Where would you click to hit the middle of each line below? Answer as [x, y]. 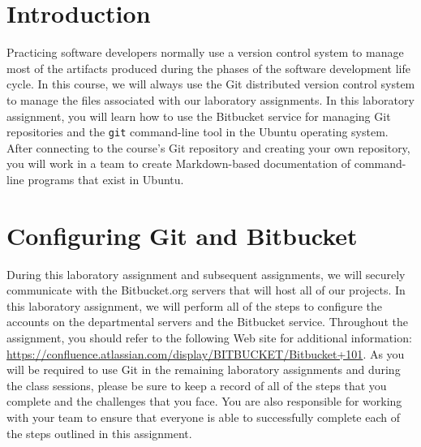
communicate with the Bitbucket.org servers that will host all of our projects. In [206, 290]
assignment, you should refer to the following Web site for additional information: [209, 338]
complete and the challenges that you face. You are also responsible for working [204, 401]
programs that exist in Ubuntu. [106, 179]
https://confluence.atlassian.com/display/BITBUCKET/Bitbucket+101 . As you [206, 353]
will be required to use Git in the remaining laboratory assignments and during [204, 370]
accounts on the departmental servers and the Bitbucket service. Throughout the [207, 322]
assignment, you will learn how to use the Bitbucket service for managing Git [199, 116]
